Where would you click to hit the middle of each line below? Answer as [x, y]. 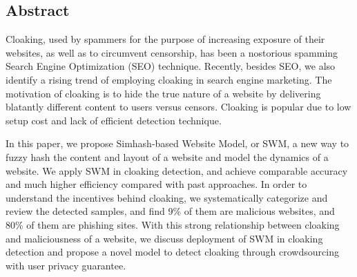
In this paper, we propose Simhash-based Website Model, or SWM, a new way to [177, 143]
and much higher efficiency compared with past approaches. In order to [156, 184]
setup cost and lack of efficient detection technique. [114, 120]
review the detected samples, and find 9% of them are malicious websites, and [170, 211]
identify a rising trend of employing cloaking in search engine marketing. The [169, 79]
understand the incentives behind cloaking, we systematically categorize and [167, 197]
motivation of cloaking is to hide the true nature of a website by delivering [163, 93]
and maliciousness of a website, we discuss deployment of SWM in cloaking [164, 238]
